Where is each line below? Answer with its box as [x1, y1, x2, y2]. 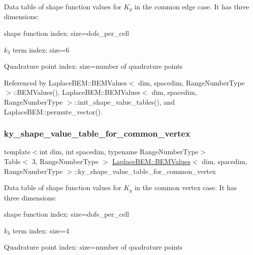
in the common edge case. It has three [134, 1, 250, 11]
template [4, 146, 31, 157]
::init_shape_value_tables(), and [74, 97, 175, 107]
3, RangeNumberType [32, 156, 98, 167]
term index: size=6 [12, 44, 69, 55]
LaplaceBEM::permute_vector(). [4, 106, 103, 116]
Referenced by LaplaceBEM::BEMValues [4, 77, 127, 87]
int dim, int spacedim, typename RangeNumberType [39, 146, 199, 157]
